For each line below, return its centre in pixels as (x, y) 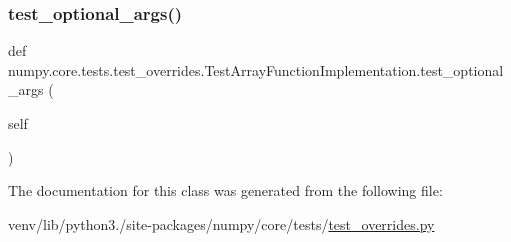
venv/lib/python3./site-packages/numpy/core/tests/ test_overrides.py (221, 223)
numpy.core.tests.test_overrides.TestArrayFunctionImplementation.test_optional (256, 69)
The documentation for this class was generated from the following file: (225, 190)
